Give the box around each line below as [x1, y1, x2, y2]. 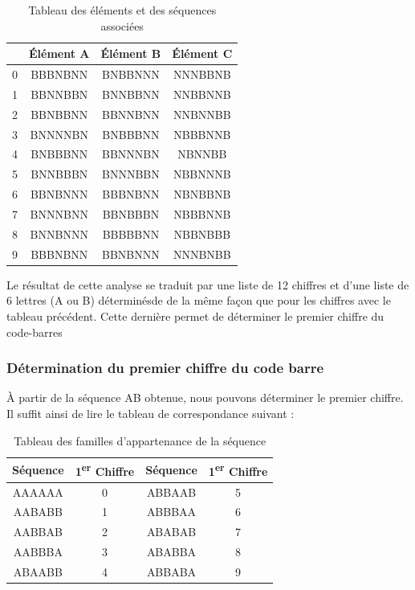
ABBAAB [146, 483, 197, 500]
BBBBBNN [102, 225, 160, 242]
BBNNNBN [102, 145, 160, 162]
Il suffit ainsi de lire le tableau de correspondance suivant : [6, 404, 295, 421]
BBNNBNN [102, 105, 160, 122]
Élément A [29, 45, 90, 62]
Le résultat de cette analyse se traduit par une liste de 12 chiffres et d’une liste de [6, 276, 409, 293]
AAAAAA [12, 483, 63, 500]
